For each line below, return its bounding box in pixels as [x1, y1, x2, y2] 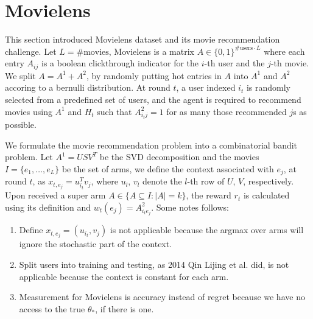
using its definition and [5, 200, 91, 213]
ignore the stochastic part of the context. [19, 237, 172, 250]
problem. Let [5, 150, 53, 163]
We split [5, 69, 36, 82]
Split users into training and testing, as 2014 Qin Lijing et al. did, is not [19, 258, 289, 270]
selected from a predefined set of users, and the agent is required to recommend [5, 93, 301, 105]
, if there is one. [95, 302, 154, 315]
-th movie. [270, 57, 309, 69]
